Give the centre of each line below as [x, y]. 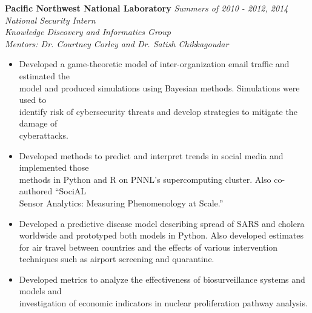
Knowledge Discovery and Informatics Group [88, 32]
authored [36, 191]
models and [40, 291]
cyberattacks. [44, 135]
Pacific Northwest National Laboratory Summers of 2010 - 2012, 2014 [147, 8]
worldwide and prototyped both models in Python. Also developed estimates [161, 235]
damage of [38, 123]
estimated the [45, 75]
